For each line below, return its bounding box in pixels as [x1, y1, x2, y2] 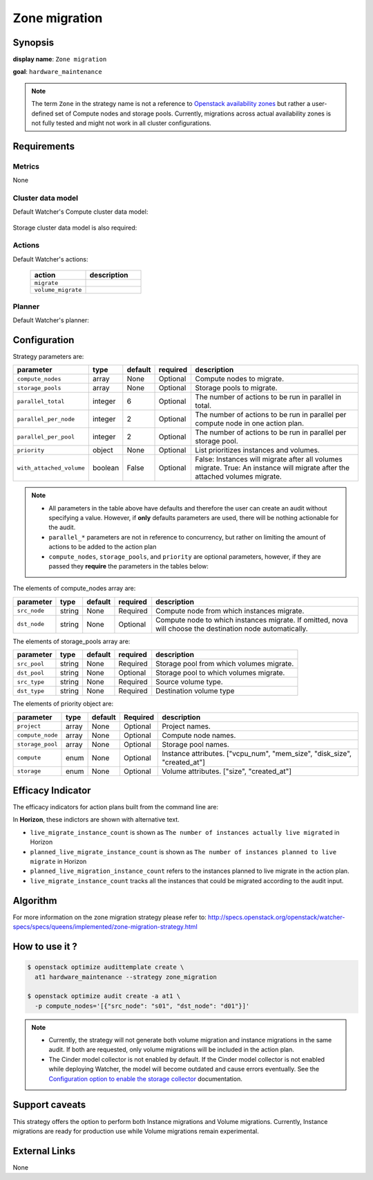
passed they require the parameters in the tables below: [48, 562, 209, 571]
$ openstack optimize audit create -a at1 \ [27, 993, 181, 1000]
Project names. [162, 721, 211, 731]
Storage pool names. [162, 739, 229, 749]
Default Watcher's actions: [12, 255, 89, 263]
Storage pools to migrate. [195, 383, 278, 393]
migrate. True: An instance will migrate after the [195, 463, 350, 473]
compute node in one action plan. [195, 418, 304, 428]
